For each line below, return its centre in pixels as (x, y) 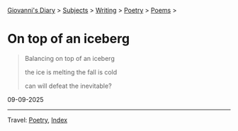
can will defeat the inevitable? (68, 86)
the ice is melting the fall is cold (71, 72)
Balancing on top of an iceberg (69, 58)
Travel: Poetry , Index (38, 120)
